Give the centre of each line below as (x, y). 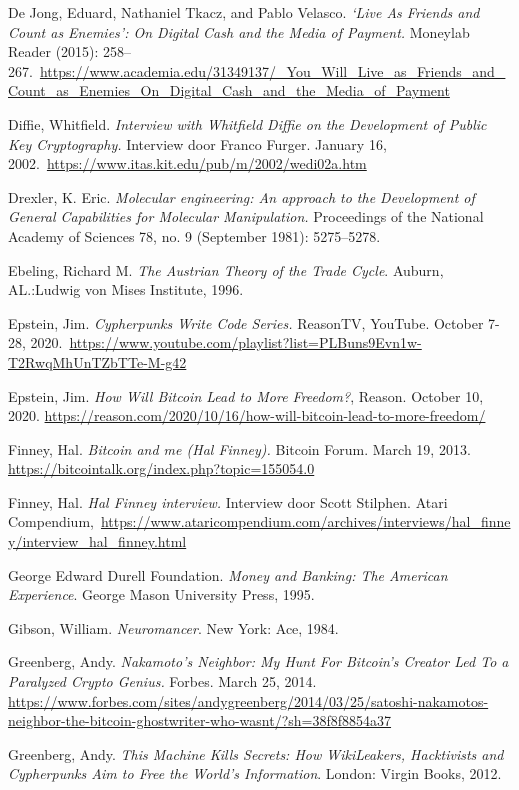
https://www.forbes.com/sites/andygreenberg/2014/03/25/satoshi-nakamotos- (248, 700)
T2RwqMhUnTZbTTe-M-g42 (97, 361)
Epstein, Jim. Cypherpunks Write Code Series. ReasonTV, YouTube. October (246, 322)
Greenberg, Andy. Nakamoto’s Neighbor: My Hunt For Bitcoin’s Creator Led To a (258, 661)
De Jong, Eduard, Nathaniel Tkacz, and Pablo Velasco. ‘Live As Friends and (244, 12)
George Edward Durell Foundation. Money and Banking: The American (228, 574)
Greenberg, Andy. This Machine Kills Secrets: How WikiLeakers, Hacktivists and (256, 753)
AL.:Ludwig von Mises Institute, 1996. (126, 289)
